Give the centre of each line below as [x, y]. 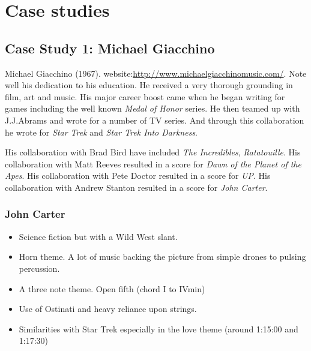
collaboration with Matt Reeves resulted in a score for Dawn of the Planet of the [153, 163]
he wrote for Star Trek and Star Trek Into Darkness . [101, 132]
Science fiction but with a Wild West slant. [98, 236]
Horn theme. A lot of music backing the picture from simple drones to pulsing [162, 256]
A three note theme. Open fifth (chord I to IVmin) [112, 288]
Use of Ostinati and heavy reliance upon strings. [108, 309]
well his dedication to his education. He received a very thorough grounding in [149, 85]
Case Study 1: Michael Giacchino [110, 48]
